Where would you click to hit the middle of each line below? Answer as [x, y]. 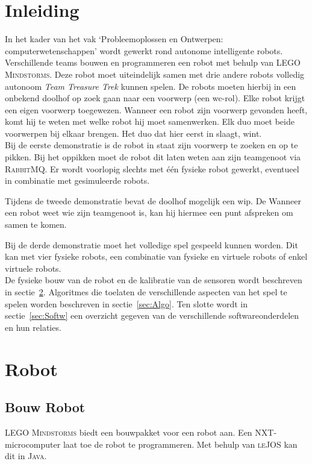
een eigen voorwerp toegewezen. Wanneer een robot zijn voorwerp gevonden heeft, [156, 109]
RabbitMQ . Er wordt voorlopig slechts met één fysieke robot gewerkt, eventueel [152, 168]
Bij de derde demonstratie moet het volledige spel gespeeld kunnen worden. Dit [151, 244]
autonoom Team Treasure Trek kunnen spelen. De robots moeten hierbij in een [151, 86]
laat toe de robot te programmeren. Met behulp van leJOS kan [180, 444]
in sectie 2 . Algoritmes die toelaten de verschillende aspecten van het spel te [146, 292]
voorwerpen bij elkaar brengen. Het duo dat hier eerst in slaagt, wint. [133, 133]
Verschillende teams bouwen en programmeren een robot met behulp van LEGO [153, 62]
